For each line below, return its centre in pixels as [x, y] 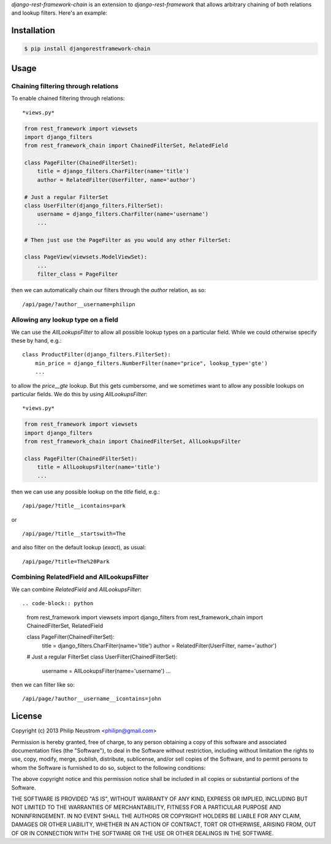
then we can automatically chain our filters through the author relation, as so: [109, 290]
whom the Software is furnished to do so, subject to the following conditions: [108, 767]
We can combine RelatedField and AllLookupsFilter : [76, 589]
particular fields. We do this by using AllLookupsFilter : [79, 394]
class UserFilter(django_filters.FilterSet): [94, 206]
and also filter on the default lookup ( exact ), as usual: [79, 548]
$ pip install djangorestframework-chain [87, 49]
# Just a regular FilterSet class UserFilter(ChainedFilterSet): [102, 657]
